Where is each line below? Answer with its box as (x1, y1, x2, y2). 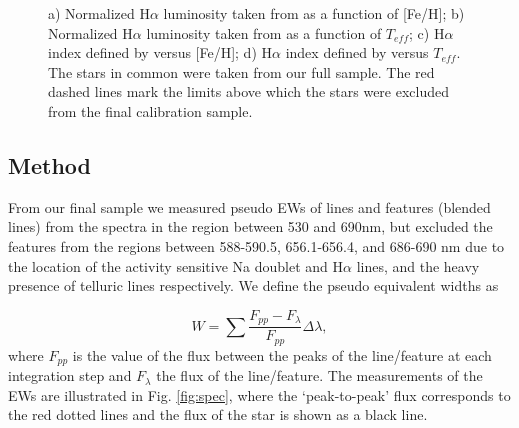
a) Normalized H (48, 3, 150, 23)
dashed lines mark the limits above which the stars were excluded (48, 81, 450, 102)
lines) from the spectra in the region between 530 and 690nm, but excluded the (8, 216, 493, 237)
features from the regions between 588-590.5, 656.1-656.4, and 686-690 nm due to (8, 235, 505, 256)
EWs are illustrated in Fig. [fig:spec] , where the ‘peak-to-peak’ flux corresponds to (8, 384, 511, 405)
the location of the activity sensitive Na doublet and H (8, 255, 343, 276)
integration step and (8, 365, 132, 386)
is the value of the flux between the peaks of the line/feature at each (72, 344, 492, 365)
